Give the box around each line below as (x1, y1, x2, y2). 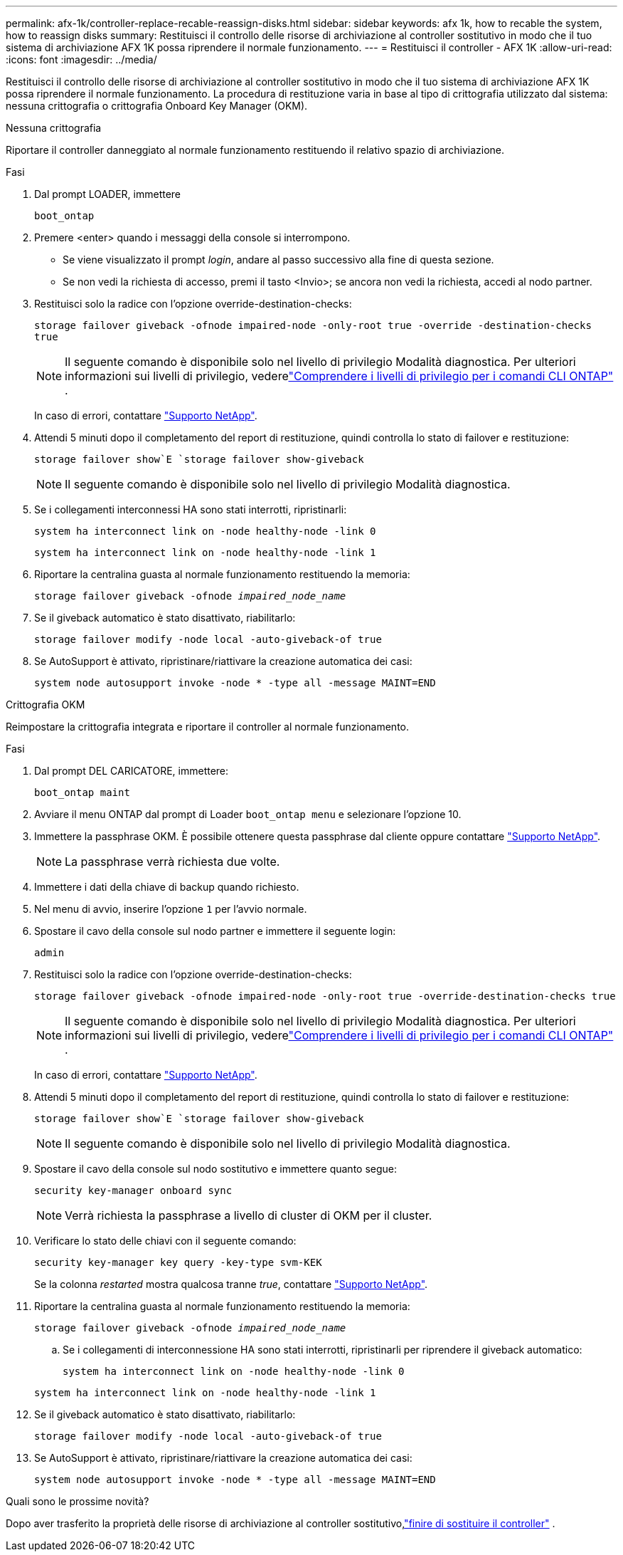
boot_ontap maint (34, 787, 130, 798)
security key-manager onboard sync (34, 1185, 233, 1196)
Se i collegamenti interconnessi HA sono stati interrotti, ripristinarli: (34, 503, 347, 515)
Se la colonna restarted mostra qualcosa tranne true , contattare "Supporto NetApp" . (34, 1278, 428, 1290)
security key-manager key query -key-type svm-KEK (34, 1257, 322, 1268)
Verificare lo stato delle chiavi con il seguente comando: (34, 1235, 297, 1247)
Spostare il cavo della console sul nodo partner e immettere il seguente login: (34, 925, 396, 937)
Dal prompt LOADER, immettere (34, 188, 181, 200)
